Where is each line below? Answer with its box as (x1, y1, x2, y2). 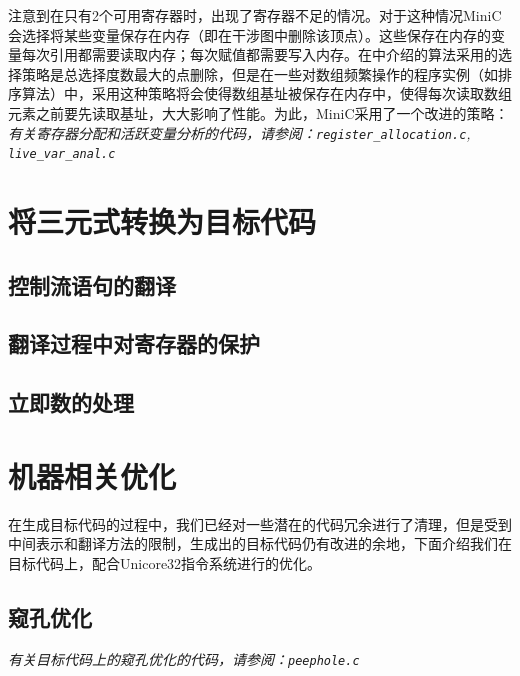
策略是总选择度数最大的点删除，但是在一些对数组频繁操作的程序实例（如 (21, 63, 498, 84)
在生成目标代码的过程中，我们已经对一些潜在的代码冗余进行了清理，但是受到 (8, 513, 512, 534)
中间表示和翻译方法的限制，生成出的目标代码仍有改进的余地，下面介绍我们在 (8, 533, 512, 554)
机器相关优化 (8, 455, 177, 496)
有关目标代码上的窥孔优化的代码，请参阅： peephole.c (8, 648, 360, 669)
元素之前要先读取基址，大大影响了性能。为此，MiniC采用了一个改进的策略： (8, 102, 509, 123)
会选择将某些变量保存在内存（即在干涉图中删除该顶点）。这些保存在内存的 (8, 24, 491, 45)
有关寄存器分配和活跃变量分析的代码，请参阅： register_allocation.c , (8, 122, 471, 143)
